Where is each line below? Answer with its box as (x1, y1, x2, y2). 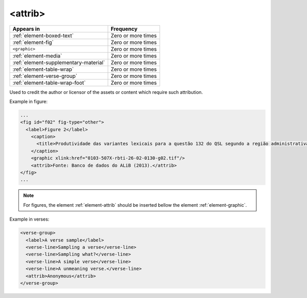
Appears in (12, 25, 40, 32)
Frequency (111, 25, 138, 32)
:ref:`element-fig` (12, 38, 54, 46)
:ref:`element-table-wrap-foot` (12, 79, 86, 86)
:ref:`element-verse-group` (12, 72, 78, 80)
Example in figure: (9, 98, 48, 105)
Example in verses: (9, 216, 50, 223)
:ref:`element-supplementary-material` (12, 59, 105, 66)
